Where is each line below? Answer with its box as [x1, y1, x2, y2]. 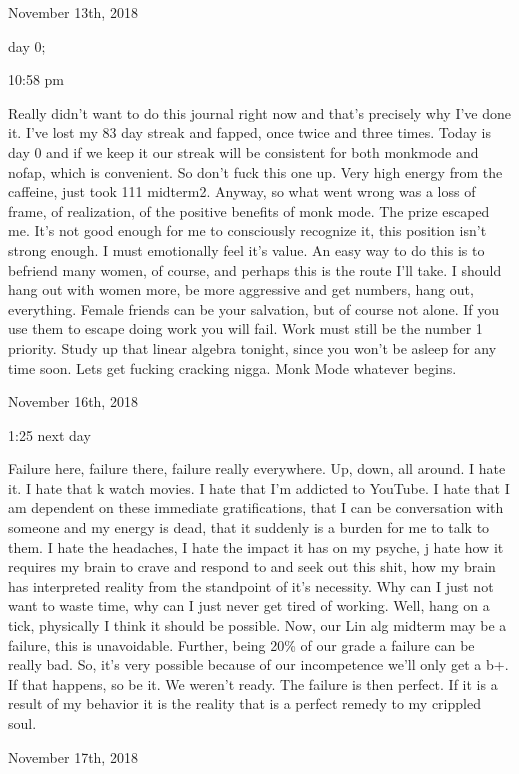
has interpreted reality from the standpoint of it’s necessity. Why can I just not [8, 575, 494, 596]
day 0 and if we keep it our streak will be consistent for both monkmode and [8, 141, 479, 162]
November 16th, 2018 [8, 391, 138, 412]
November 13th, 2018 [8, 2, 138, 22]
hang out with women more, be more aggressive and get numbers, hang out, [8, 279, 474, 300]
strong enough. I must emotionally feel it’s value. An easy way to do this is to [8, 239, 485, 260]
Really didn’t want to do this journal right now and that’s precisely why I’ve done [8, 102, 512, 123]
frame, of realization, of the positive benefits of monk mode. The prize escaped [8, 200, 490, 221]
